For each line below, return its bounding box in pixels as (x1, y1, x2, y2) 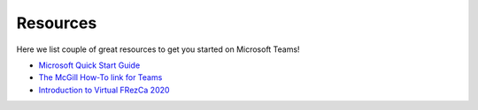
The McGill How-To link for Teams (38, 72, 163, 83)
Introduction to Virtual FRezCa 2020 (38, 84, 170, 95)
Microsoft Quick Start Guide (38, 60, 141, 70)
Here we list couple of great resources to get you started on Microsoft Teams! (16, 44, 300, 55)
